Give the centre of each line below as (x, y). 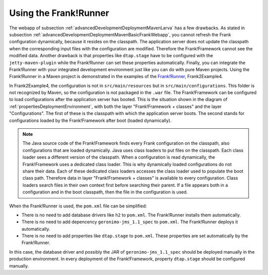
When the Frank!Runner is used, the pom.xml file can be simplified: (78, 206)
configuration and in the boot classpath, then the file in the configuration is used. (105, 192)
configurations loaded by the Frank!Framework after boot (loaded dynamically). (90, 120)
